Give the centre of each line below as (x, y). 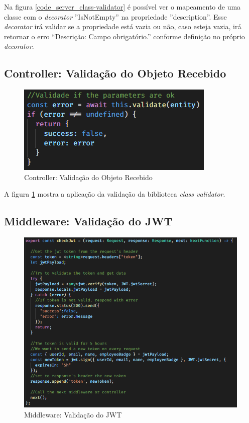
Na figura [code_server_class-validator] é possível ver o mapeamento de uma (122, 7)
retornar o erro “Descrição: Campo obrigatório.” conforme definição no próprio (125, 36)
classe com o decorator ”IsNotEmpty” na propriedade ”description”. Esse (115, 16)
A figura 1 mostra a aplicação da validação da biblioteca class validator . (115, 194)
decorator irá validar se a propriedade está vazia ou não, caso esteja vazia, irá (123, 26)
